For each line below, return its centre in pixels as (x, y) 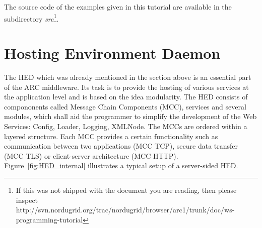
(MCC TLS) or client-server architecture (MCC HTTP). (91, 155)
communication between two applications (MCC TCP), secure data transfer (121, 146)
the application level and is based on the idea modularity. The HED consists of (126, 97)
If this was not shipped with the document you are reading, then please (126, 190)
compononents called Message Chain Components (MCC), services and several (125, 106)
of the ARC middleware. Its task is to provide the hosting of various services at (126, 87)
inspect (27, 200)
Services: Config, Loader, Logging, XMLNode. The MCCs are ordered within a (126, 126)
